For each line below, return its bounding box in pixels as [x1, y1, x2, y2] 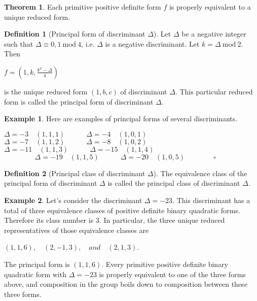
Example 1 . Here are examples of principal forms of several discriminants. [4, 113, 238, 124]
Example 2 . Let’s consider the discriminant [4, 194, 142, 205]
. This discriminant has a [172, 194, 250, 205]
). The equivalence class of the [153, 168, 247, 178]
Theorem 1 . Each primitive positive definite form [4, 2, 161, 12]
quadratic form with [4, 269, 66, 279]
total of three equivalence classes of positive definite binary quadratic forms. [4, 205, 240, 215]
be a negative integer [181, 28, 246, 39]
